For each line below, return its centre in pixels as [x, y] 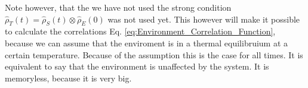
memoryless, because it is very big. [68, 78]
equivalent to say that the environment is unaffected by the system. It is [137, 66]
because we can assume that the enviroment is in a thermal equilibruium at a [147, 43]
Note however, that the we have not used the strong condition [118, 7]
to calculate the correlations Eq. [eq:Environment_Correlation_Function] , [140, 31]
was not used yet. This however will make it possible [204, 19]
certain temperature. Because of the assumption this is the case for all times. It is [154, 54]
